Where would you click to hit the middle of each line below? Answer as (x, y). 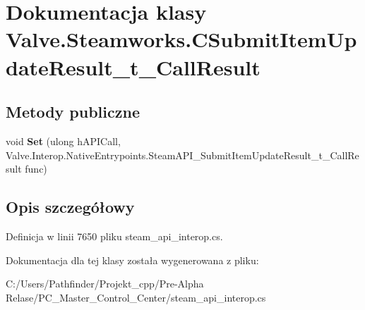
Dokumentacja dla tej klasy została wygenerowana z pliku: (132, 260)
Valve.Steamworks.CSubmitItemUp (181, 39)
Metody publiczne (73, 112)
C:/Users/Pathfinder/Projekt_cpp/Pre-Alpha (105, 284)
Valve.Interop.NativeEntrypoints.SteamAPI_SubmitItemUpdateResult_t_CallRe (182, 155)
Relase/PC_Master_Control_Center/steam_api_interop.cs (136, 297)
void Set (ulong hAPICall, (63, 141)
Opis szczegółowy (70, 207)
